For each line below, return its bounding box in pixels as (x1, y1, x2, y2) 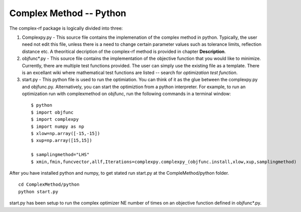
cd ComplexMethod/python (18, 182, 80, 187)
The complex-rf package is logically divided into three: (9, 25, 123, 31)
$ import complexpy (31, 116, 79, 122)
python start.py (18, 189, 58, 194)
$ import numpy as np (31, 123, 84, 129)
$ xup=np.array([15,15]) (31, 137, 92, 144)
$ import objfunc (31, 109, 74, 115)
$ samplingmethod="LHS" (31, 152, 90, 158)
